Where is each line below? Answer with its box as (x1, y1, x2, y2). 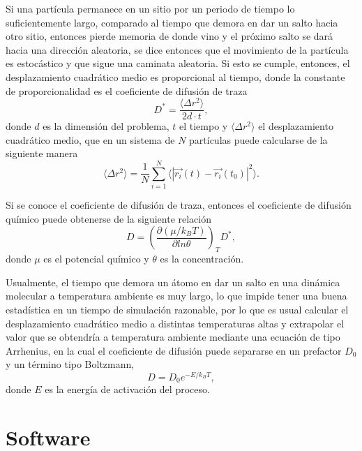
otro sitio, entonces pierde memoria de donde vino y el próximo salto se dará (6, 29, 333, 43)
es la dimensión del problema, (43, 119, 169, 133)
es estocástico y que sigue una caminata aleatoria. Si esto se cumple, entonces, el (6, 56, 350, 71)
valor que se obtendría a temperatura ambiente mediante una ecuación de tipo (6, 330, 340, 344)
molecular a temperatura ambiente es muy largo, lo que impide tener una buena (6, 288, 347, 303)
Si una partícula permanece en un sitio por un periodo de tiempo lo (6, 1, 295, 15)
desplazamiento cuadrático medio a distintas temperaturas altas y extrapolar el (6, 316, 345, 330)
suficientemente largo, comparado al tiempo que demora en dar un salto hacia (6, 15, 338, 29)
